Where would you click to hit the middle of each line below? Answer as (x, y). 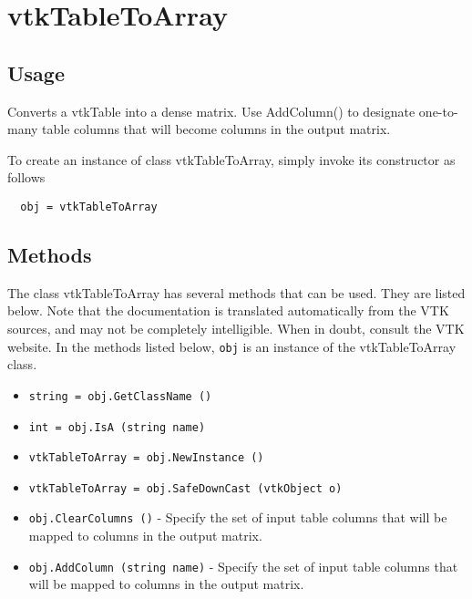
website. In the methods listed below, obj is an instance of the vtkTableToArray (232, 346)
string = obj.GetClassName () (120, 396)
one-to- (438, 111)
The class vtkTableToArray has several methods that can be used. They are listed (236, 292)
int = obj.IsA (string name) (117, 427)
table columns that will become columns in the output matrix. (216, 129)
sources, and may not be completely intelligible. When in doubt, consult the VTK (236, 328)
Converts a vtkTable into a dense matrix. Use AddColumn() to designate (211, 111)
